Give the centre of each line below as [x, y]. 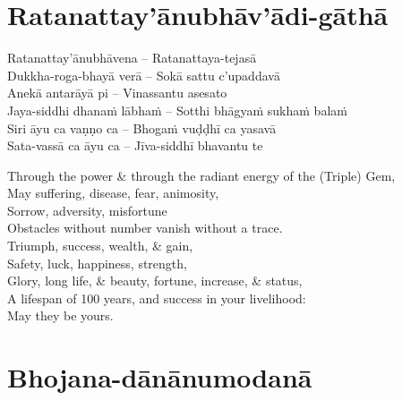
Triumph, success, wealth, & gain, [100, 246]
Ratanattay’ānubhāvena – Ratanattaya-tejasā [132, 58]
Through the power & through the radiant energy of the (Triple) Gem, [201, 175]
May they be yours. [60, 315]
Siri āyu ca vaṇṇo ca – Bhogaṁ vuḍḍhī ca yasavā [142, 128]
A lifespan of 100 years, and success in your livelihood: [157, 298]
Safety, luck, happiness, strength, [97, 263]
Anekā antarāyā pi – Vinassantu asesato [117, 93]
